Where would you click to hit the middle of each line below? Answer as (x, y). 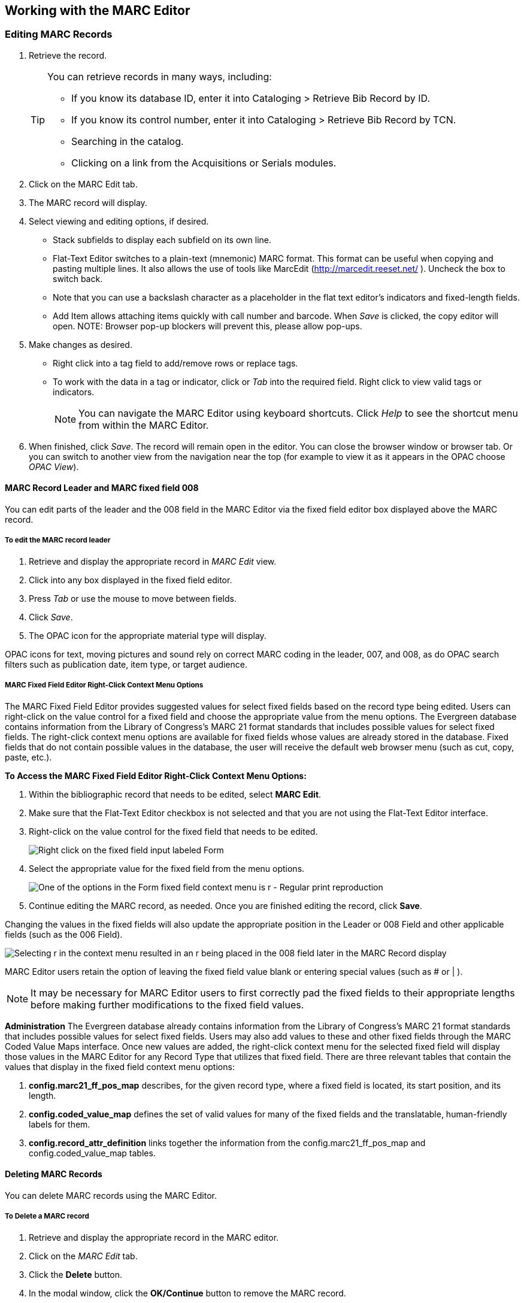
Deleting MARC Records (54, 1174)
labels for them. (60, 1124)
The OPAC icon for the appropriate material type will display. (148, 635)
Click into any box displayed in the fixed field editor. (131, 580)
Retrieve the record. (68, 55)
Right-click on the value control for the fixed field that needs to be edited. (173, 831)
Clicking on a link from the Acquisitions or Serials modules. (204, 163)
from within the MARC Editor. (144, 425)
